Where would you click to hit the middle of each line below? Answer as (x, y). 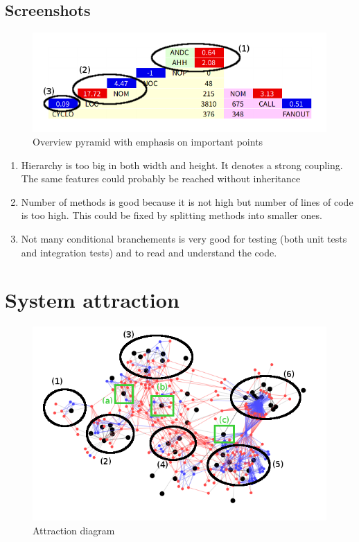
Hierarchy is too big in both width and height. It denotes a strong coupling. (182, 165)
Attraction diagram (74, 531)
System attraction (92, 300)
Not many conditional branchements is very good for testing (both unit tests (184, 238)
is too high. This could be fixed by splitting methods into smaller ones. (172, 215)
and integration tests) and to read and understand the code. (149, 252)
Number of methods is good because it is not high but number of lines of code (187, 201)
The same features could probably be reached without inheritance (161, 178)
